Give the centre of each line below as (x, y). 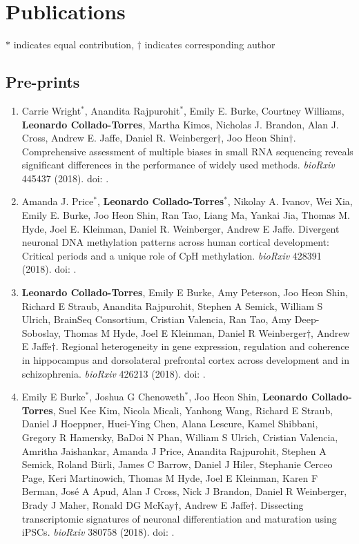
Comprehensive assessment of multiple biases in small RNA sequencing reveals (187, 151)
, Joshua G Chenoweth (137, 397)
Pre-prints (43, 82)
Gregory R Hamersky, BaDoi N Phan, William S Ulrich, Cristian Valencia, (180, 437)
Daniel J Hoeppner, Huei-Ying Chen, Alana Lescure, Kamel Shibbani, (170, 424)
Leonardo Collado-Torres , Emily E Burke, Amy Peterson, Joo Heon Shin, (185, 292)
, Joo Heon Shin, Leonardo (248, 397)
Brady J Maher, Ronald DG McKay (98, 504)
